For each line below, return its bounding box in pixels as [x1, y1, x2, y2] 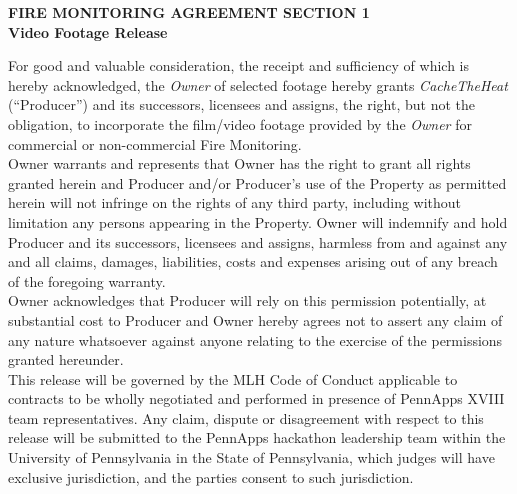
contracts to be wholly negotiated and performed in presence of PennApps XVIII [8, 388, 505, 409]
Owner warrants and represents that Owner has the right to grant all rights [8, 153, 471, 174]
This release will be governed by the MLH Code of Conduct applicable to [8, 368, 458, 389]
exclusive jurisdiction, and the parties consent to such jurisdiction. [8, 466, 414, 487]
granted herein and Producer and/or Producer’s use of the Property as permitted [8, 172, 507, 193]
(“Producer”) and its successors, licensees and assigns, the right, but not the [8, 94, 475, 115]
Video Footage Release [8, 21, 168, 42]
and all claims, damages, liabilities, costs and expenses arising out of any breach [8, 251, 498, 272]
